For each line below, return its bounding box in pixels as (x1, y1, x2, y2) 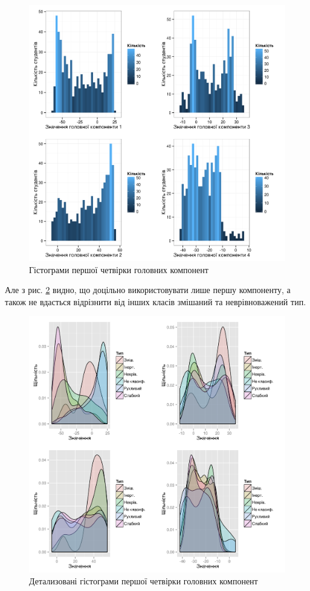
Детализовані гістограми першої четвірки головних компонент (29, 574, 258, 587)
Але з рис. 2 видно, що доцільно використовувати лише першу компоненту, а (5, 283, 291, 296)
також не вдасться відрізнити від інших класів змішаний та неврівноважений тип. (5, 295, 306, 308)
